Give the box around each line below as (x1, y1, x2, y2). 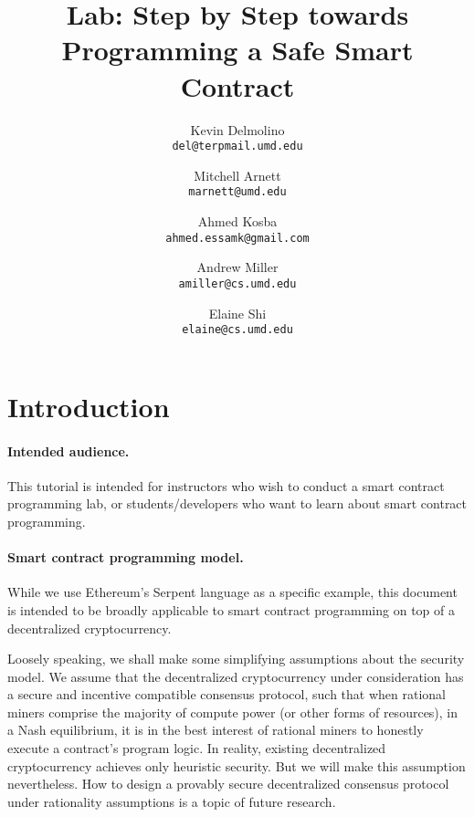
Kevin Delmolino (190, 120, 285, 139)
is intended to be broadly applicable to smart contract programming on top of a (7, 600, 455, 619)
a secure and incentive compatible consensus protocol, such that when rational (7, 685, 446, 704)
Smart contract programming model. (7, 548, 244, 567)
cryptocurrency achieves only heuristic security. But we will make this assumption (7, 756, 466, 775)
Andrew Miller (196, 257, 279, 277)
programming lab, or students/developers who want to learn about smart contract (7, 494, 468, 513)
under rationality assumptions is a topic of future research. (7, 791, 336, 811)
